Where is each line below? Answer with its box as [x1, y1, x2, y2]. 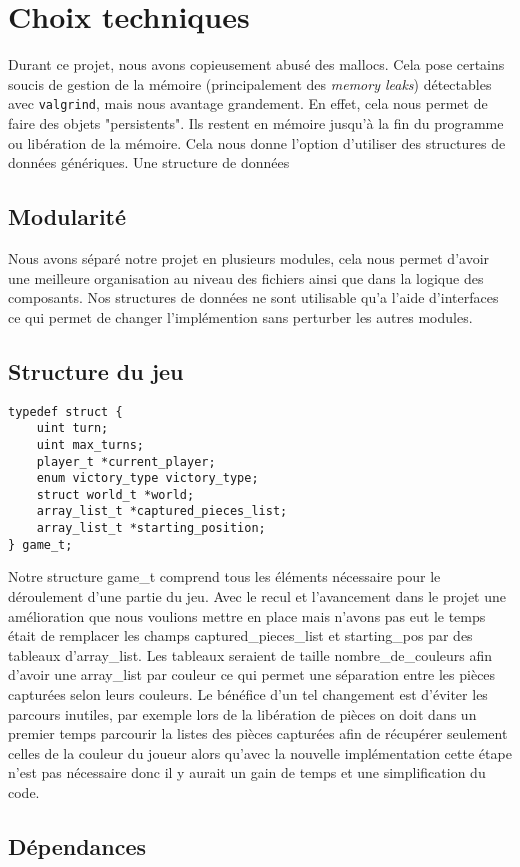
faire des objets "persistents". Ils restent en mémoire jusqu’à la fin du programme [8, 112, 504, 133]
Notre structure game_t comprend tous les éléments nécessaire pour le [8, 566, 441, 587]
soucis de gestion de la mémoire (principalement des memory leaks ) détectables [8, 73, 492, 94]
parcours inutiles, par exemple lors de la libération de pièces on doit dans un [8, 703, 477, 724]
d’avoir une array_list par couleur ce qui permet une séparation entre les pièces [8, 664, 496, 685]
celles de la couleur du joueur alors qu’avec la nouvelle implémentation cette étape [8, 742, 512, 763]
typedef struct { [8, 404, 123, 419]
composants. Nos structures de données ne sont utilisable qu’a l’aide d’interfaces [8, 287, 499, 308]
